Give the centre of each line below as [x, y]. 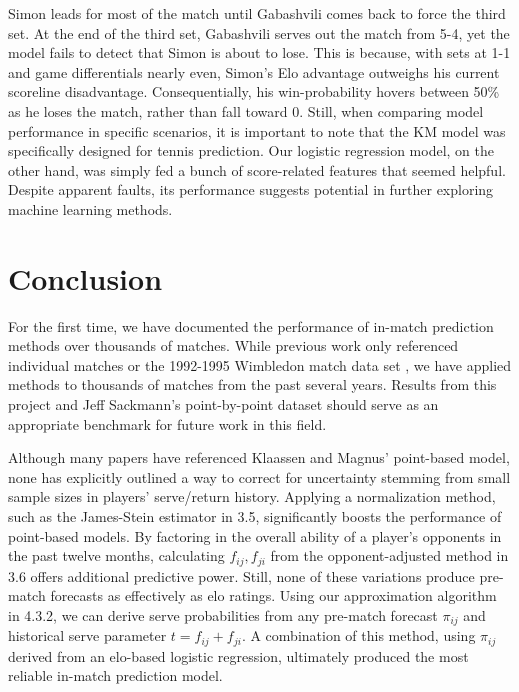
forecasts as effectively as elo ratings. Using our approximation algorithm [273, 595]
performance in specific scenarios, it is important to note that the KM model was [257, 130]
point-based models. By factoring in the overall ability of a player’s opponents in [255, 535]
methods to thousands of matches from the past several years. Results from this [252, 384]
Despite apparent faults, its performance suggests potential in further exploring [251, 189]
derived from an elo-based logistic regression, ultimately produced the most [238, 655]
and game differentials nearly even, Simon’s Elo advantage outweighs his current [254, 71]
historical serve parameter [87, 635]
